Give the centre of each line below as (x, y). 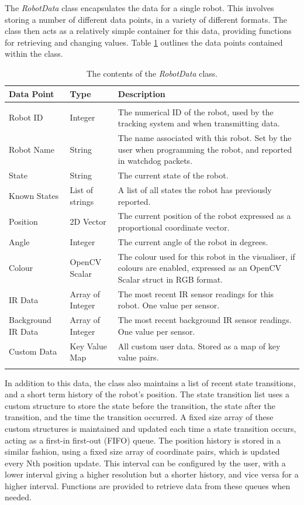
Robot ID (26, 117)
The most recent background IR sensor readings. (205, 320)
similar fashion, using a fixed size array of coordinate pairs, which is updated (142, 451)
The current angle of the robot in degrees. (193, 241)
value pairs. (138, 357)
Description (141, 93)
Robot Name (32, 149)
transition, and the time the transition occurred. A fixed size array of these (139, 417)
